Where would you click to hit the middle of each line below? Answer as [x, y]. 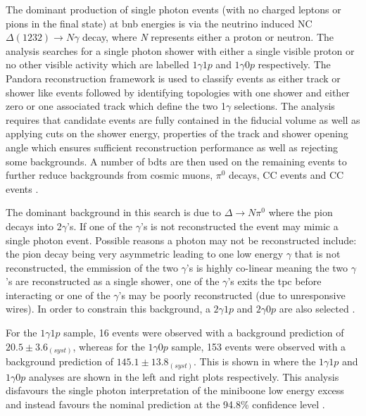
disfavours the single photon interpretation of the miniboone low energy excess [175, 390]
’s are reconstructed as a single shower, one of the [113, 281]
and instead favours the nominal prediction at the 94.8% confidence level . [165, 404]
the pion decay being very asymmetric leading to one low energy [145, 254]
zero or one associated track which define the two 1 [116, 106]
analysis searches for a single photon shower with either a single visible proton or [180, 50]
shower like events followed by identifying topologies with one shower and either [178, 92]
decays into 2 [34, 226]
